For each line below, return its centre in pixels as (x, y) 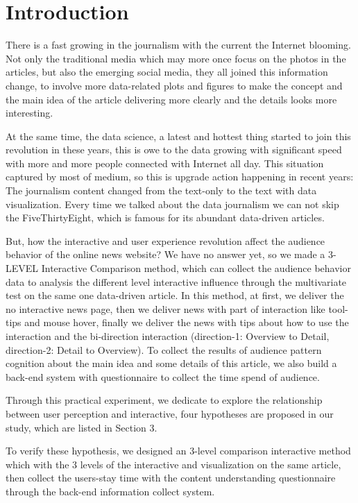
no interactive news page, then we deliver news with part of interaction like (165, 308)
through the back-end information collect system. (110, 491)
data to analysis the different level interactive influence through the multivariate (176, 281)
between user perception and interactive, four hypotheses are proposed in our (170, 413)
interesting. (29, 113)
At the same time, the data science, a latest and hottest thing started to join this (178, 136)
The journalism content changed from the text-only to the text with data (161, 190)
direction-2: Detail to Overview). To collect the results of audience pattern (164, 349)
